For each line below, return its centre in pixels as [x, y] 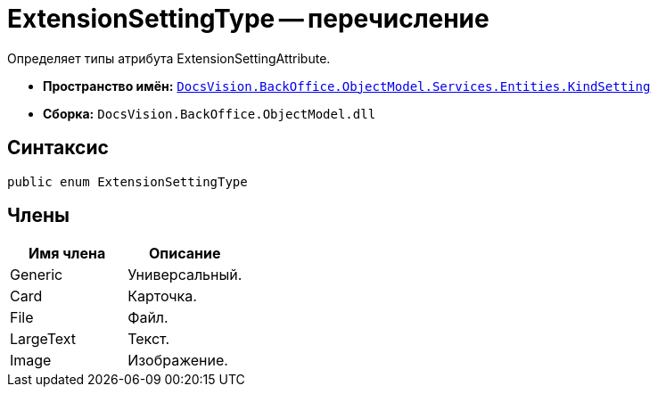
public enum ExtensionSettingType [127, 181]
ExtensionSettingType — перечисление [248, 19]
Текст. [149, 339]
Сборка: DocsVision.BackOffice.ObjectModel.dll [210, 113]
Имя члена [67, 254]
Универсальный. [185, 275]
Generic [37, 275]
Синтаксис [58, 148]
